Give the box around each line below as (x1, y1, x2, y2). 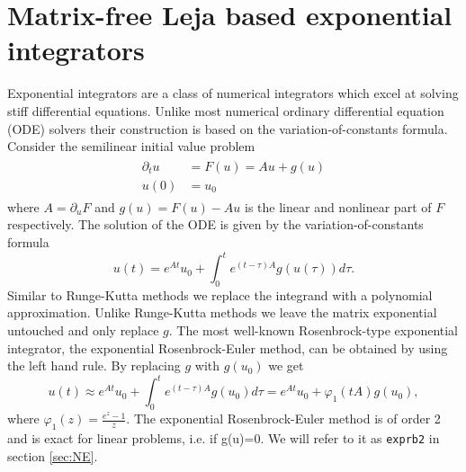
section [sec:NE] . (7, 446, 98, 465)
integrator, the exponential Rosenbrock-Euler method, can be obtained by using (7, 338, 448, 357)
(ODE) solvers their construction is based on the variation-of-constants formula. (7, 119, 448, 138)
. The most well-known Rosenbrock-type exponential (168, 321, 458, 340)
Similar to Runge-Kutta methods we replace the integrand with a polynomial (7, 285, 433, 304)
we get (268, 356, 304, 375)
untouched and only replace (7, 321, 159, 340)
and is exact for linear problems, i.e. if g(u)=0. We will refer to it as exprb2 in (7, 428, 440, 447)
